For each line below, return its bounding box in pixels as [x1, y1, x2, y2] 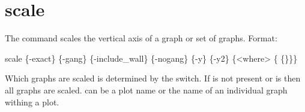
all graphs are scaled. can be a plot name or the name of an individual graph [5, 83, 288, 96]
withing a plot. [5, 95, 59, 108]
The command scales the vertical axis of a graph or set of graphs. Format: [5, 32, 277, 44]
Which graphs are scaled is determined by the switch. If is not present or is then [5, 72, 301, 84]
